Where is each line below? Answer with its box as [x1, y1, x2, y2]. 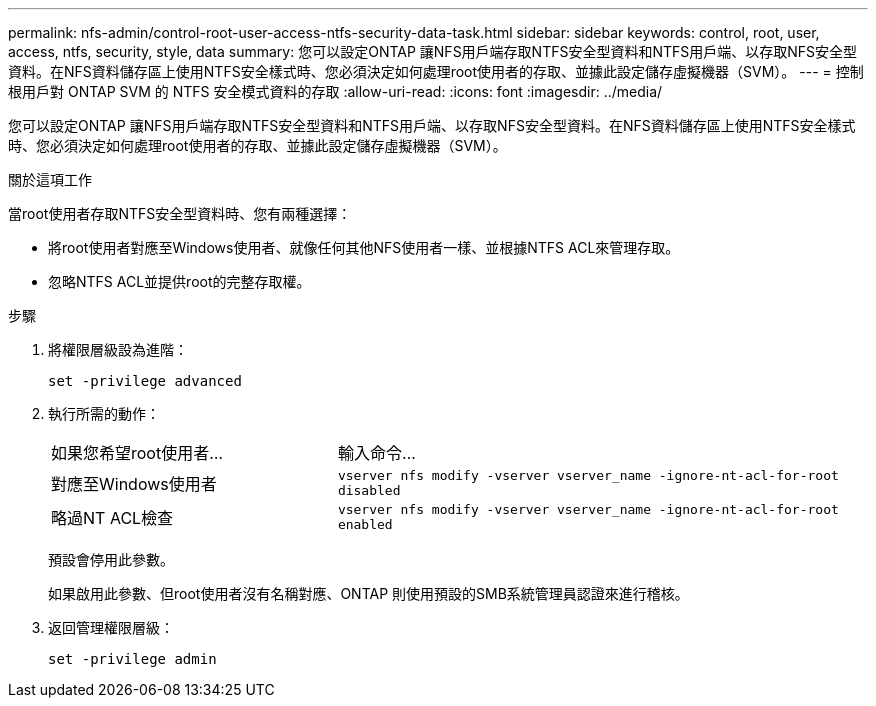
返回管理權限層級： [48, 619, 174, 636]
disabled [337, 483, 401, 498]
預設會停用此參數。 [48, 551, 174, 568]
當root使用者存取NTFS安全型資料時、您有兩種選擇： [8, 205, 352, 222]
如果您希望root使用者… [51, 443, 224, 463]
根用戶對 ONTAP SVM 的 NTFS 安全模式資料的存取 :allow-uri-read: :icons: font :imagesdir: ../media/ [8, 83, 663, 100]
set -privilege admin [48, 651, 217, 667]
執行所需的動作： [48, 405, 160, 422]
